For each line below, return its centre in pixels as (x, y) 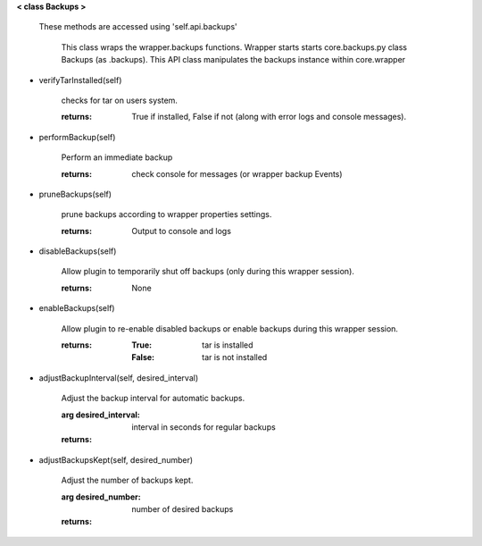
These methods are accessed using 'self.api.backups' (138, 27)
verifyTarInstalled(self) (80, 80)
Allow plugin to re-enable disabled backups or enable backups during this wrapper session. (230, 328)
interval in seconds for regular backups (204, 427)
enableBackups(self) (77, 308)
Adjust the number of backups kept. (127, 480)
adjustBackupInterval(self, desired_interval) (119, 378)
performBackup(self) (77, 137)
